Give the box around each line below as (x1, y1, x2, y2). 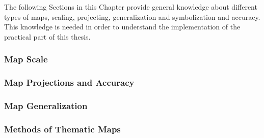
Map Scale (4, 53, 48, 65)
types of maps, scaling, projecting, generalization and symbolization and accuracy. (4, 11, 260, 22)
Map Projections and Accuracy (4, 76, 135, 89)
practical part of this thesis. (4, 31, 91, 42)
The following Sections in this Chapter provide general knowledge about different (4, 2, 257, 12)
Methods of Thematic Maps (4, 122, 121, 135)
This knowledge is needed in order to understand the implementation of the (4, 21, 241, 32)
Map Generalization (4, 99, 88, 112)
